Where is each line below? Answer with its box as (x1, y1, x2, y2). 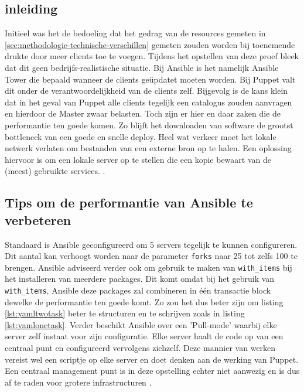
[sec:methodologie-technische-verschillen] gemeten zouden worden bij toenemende (5, 38, 295, 50)
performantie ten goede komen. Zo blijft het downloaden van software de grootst (5, 118, 293, 131)
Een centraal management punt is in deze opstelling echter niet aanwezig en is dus (5, 364, 300, 377)
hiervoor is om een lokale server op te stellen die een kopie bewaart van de (5, 153, 271, 165)
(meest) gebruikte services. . (5, 165, 105, 177)
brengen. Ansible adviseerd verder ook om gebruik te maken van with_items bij (5, 261, 292, 273)
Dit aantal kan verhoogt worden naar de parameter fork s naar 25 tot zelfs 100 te (5, 250, 298, 262)
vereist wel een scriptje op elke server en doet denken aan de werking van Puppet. (5, 353, 299, 365)
